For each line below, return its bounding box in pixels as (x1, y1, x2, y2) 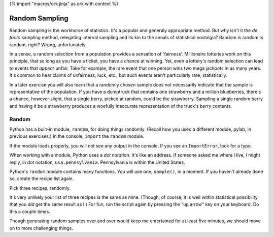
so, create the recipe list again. (9, 175, 74, 182)
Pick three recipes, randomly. (9, 185, 71, 191)
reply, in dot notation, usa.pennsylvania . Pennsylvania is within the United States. (9, 159, 185, 165)
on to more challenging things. (9, 225, 73, 231)
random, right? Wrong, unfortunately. (9, 41, 87, 48)
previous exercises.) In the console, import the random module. (9, 133, 145, 139)
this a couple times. (9, 209, 50, 215)
